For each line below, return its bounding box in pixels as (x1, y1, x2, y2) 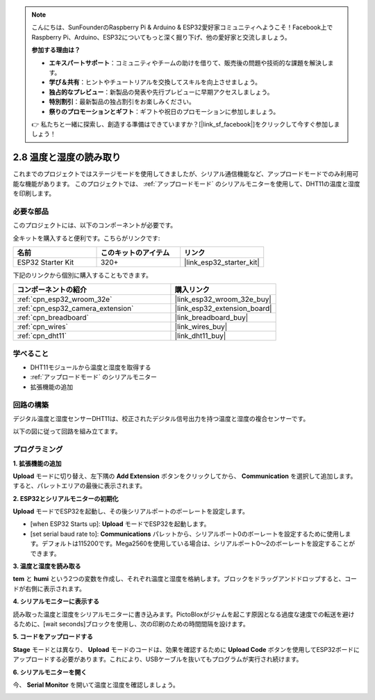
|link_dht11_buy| (174, 331, 226, 341)
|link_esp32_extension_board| (174, 303, 272, 313)
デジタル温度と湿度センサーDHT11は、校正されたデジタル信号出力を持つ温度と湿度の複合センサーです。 (12, 414, 310, 422)
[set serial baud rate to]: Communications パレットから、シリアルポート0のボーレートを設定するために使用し (30, 530, 345, 538)
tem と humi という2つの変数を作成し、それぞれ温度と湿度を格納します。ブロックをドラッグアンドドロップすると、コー (12, 575, 357, 583)
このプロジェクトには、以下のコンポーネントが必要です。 (12, 221, 177, 230)
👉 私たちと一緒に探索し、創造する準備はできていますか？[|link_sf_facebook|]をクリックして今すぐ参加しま (31, 120, 340, 128)
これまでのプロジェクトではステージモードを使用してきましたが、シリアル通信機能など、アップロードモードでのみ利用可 (12, 170, 359, 178)
